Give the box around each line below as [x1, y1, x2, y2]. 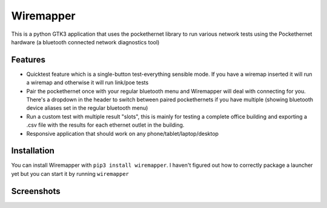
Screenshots [11, 186, 61, 196]
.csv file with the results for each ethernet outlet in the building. [26, 121, 185, 129]
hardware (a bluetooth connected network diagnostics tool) [11, 38, 160, 45]
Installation [11, 146, 54, 156]
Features [11, 55, 45, 65]
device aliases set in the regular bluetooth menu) [26, 104, 148, 112]
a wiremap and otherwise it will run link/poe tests [26, 79, 149, 86]
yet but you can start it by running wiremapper [11, 170, 130, 177]
